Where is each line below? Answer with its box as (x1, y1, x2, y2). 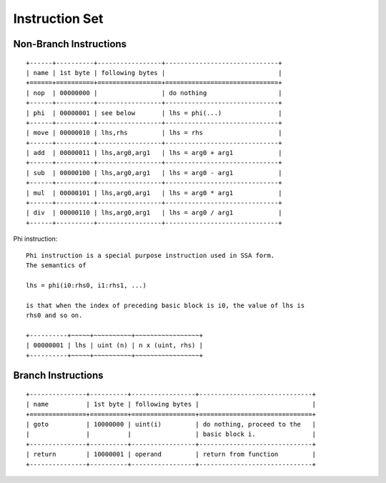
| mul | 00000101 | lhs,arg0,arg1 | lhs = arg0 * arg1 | (26, 189, 282, 196)
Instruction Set (13, 11, 104, 26)
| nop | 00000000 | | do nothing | (26, 89, 282, 96)
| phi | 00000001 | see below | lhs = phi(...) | (26, 109, 282, 117)
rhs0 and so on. (26, 311, 83, 319)
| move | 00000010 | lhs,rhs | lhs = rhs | (26, 129, 282, 137)
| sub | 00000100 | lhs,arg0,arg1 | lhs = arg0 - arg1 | (26, 169, 282, 176)
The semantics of (26, 261, 86, 269)
